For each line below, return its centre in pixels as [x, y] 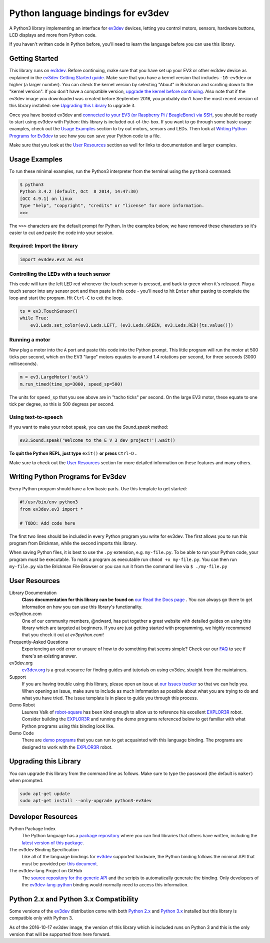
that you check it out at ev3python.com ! [63, 635]
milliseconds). [24, 364]
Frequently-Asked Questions [39, 642]
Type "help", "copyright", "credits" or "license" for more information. [112, 206]
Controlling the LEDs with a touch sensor [60, 274]
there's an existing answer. [49, 656]
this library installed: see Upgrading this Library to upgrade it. [72, 106]
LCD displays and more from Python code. [53, 35]
